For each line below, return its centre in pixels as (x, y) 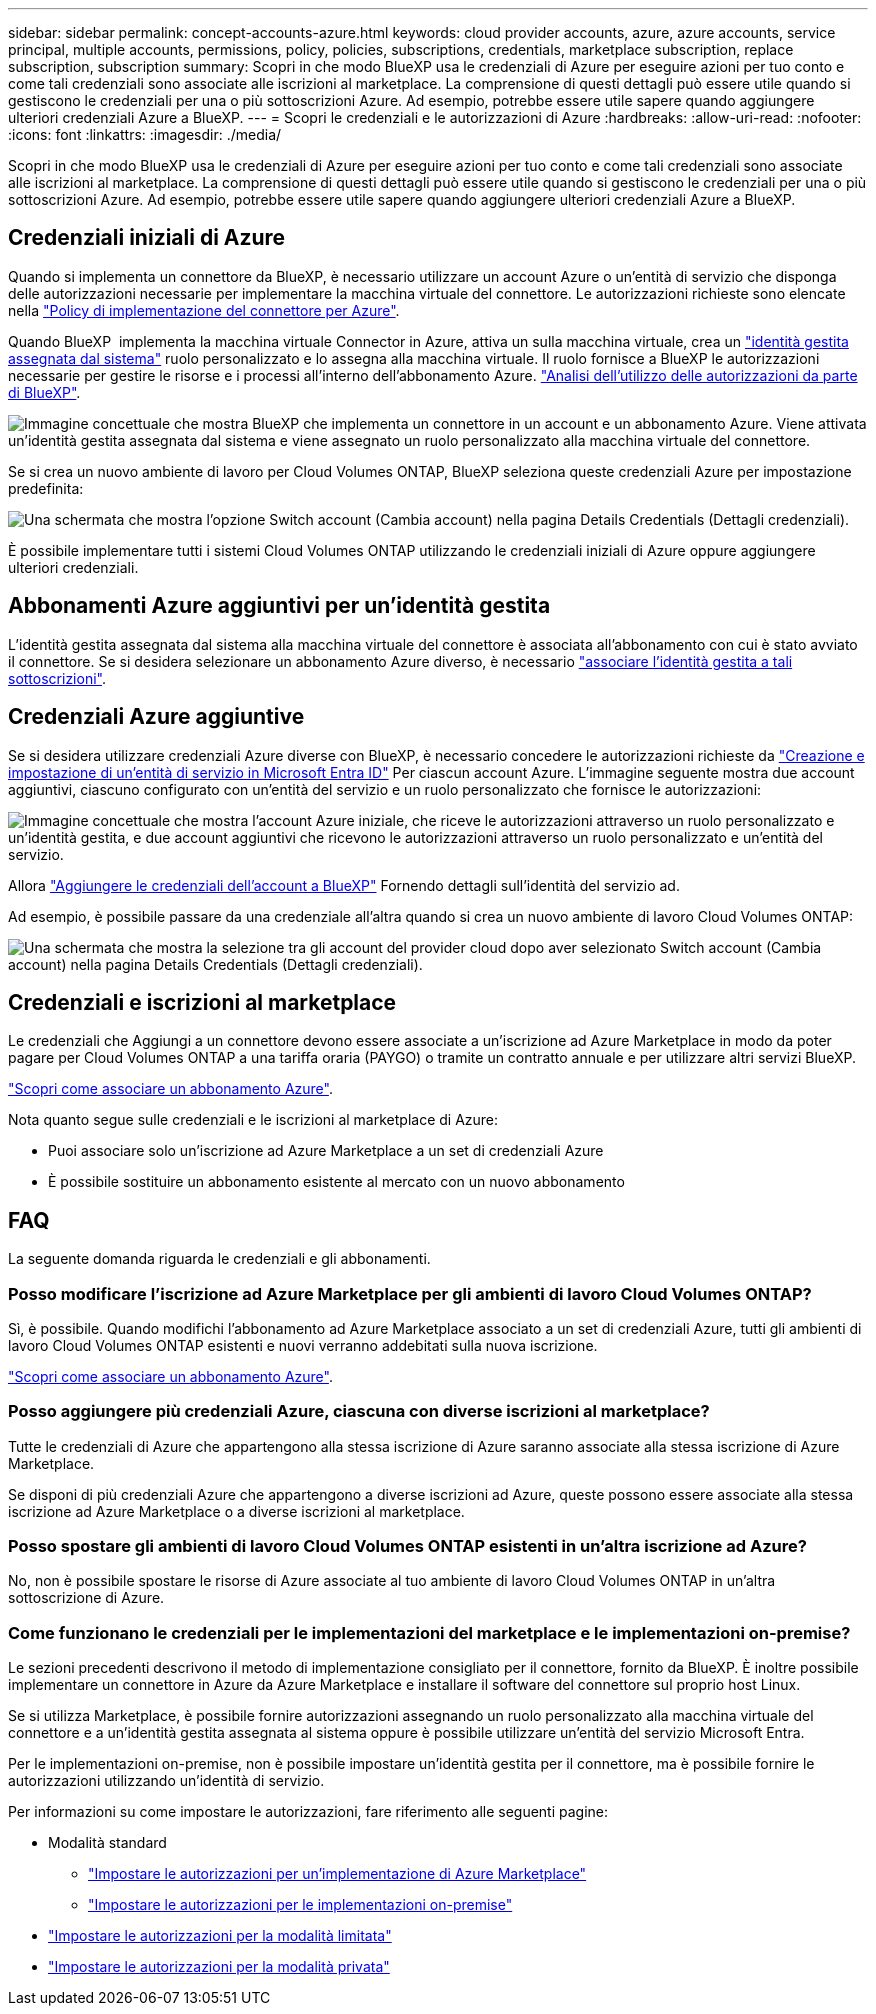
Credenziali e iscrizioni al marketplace (202, 1002)
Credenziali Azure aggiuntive (156, 717)
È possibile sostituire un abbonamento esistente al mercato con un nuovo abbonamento (336, 1182)
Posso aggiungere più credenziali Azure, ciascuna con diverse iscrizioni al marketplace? (359, 1411)
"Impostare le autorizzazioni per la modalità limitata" (220, 1936)
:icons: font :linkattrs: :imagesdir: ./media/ (145, 134)
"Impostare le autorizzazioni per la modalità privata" (219, 1967)
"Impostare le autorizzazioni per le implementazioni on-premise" (300, 1905)
